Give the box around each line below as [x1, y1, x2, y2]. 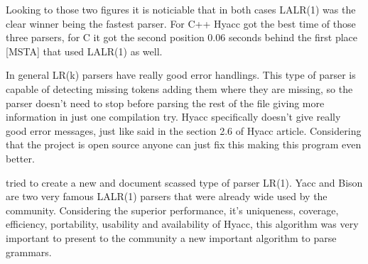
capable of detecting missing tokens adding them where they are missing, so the [6, 81, 353, 96]
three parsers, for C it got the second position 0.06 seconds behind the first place [6, 30, 357, 45]
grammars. [6, 244, 52, 259]
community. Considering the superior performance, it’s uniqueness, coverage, [6, 202, 339, 217]
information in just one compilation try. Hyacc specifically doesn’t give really [6, 109, 341, 124]
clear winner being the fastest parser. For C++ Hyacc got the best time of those [6, 16, 356, 31]
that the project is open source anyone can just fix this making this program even [6, 137, 362, 152]
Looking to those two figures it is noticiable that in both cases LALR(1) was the [6, 2, 356, 16]
